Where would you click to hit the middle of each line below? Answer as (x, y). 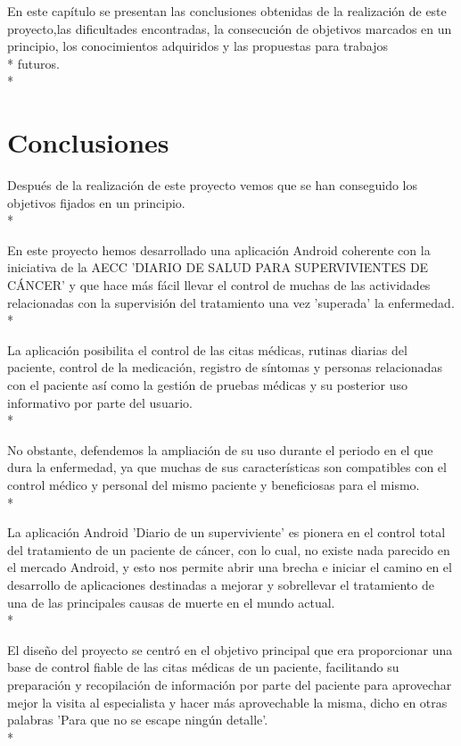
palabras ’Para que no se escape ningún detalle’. (138, 720)
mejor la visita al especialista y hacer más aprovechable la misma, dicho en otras (227, 702)
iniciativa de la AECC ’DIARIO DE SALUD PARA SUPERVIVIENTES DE (218, 267)
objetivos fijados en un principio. (96, 202)
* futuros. (33, 63)
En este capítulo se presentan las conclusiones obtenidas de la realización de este (227, 11)
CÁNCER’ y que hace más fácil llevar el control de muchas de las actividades (219, 285)
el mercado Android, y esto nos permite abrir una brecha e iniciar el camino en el (230, 567)
